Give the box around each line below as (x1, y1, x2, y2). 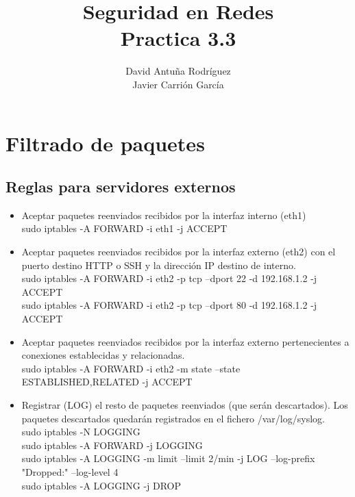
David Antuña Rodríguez (125, 64, 231, 78)
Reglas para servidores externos (5, 176, 236, 197)
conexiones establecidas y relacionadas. (21, 348, 185, 362)
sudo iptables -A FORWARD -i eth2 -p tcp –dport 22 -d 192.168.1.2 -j (21, 271, 317, 285)
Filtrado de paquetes (5, 129, 205, 157)
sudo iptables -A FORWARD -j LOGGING (21, 437, 203, 452)
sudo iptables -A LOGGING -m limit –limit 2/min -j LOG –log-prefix (21, 451, 315, 466)
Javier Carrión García (132, 77, 224, 91)
